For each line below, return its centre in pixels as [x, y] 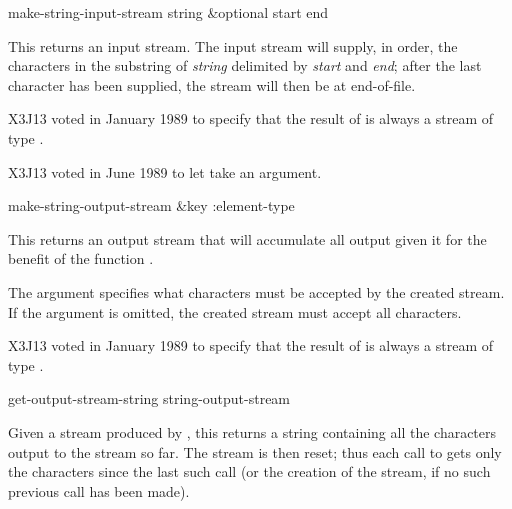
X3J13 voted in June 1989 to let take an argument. [165, 171]
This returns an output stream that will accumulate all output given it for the [247, 238]
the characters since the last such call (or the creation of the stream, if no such [249, 471]
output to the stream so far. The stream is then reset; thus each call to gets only [255, 451]
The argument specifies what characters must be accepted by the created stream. [256, 291]
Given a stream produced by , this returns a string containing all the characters [252, 431]
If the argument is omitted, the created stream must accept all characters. [235, 311]
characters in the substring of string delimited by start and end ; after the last [245, 65]
